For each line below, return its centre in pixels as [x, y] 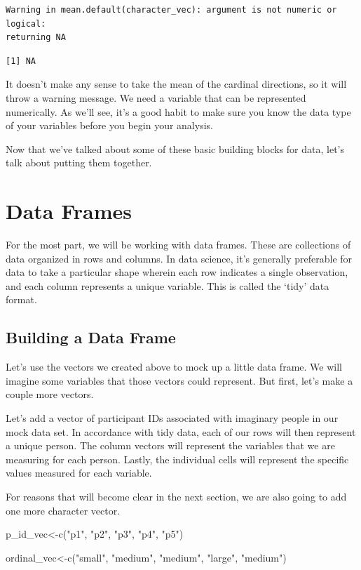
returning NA [36, 38]
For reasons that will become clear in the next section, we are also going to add [176, 496]
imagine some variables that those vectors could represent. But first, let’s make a [179, 380]
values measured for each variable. [79, 473]
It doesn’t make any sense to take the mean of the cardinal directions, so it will [176, 84]
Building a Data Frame [91, 337]
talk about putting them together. [79, 163]
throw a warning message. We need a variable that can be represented [156, 97]
